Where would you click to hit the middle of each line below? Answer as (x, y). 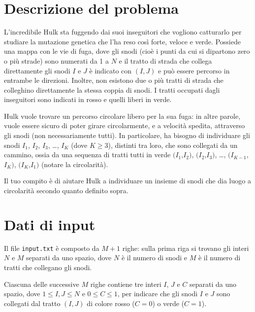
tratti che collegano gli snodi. (48, 267)
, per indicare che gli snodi (158, 294)
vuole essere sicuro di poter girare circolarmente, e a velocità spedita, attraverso (125, 125)
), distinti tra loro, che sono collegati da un (173, 145)
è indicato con (111, 70)
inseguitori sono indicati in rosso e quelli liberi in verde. (88, 99)
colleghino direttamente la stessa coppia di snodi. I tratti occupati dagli (112, 89)
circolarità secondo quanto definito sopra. (66, 191)
